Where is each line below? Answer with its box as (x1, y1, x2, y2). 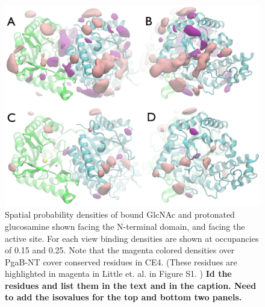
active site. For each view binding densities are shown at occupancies (5, 232, 259, 244)
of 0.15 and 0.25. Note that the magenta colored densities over (5, 244, 235, 256)
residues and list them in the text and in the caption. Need (5, 279, 257, 291)
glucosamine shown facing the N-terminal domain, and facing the (5, 220, 245, 232)
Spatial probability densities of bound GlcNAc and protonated (5, 208, 235, 221)
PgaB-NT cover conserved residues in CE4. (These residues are (5, 255, 237, 268)
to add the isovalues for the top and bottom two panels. (5, 291, 242, 303)
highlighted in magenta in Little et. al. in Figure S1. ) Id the (5, 267, 232, 280)
